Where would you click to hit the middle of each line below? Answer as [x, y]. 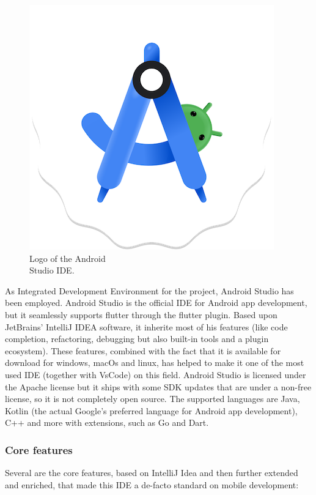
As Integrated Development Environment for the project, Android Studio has [149, 290]
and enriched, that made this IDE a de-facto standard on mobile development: [152, 484]
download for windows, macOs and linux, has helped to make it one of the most [155, 363]
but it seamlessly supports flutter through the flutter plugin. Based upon [141, 314]
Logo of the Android [68, 258]
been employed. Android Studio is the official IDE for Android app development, [156, 303]
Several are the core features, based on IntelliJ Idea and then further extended [152, 473]
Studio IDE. [52, 270]
